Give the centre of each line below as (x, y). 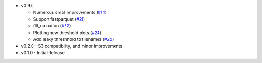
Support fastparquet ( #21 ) (59, 19)
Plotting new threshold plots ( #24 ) (67, 32)
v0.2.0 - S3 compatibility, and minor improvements (72, 46)
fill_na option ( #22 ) (52, 26)
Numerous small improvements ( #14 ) (70, 13)
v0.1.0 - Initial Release (43, 52)
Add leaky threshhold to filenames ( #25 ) (74, 39)
